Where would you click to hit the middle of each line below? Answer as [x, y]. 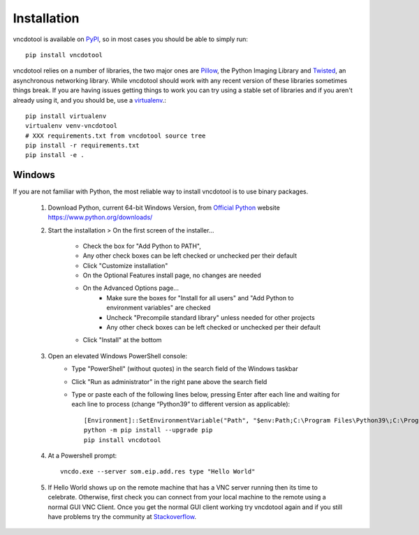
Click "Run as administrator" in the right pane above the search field [169, 381]
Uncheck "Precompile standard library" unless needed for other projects [211, 317]
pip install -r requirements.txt [82, 146]
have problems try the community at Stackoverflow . [122, 516]
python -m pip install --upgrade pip [148, 430]
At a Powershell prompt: [82, 455]
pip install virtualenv [66, 116]
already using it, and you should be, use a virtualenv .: [90, 100]
